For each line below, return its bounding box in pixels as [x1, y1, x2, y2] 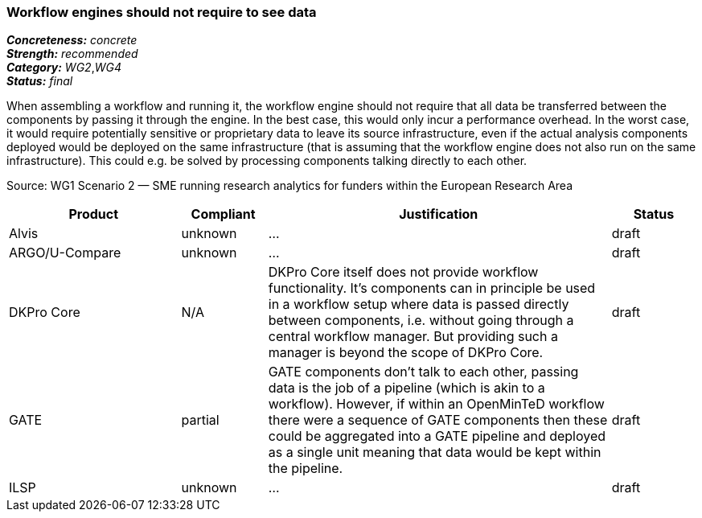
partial [181, 412, 220, 429]
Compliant [191, 206, 256, 223]
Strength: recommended [6, 47, 138, 61]
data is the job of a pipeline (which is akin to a [268, 380, 545, 397]
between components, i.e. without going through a [268, 312, 574, 329]
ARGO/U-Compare [9, 245, 121, 261]
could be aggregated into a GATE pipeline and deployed [268, 428, 606, 445]
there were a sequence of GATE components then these [268, 412, 608, 429]
